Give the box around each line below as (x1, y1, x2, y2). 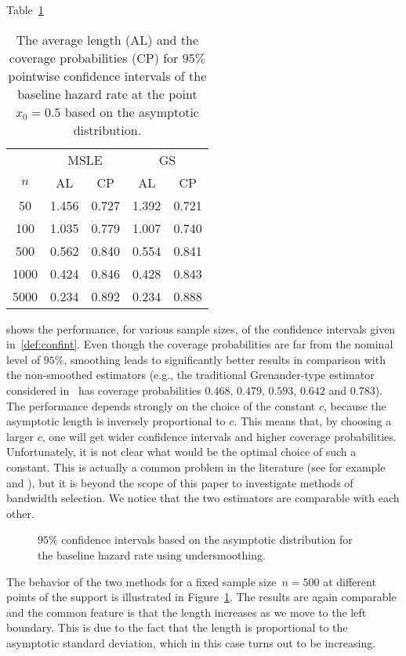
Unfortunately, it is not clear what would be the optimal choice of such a (6, 443, 357, 460)
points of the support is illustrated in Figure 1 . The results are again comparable (6, 589, 397, 605)
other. (6, 505, 34, 521)
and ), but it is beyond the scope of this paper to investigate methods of (6, 474, 353, 490)
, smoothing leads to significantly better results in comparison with (63, 351, 386, 367)
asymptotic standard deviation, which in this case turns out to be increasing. (6, 634, 376, 651)
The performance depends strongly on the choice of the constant (6, 397, 316, 414)
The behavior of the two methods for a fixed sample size (6, 573, 277, 589)
